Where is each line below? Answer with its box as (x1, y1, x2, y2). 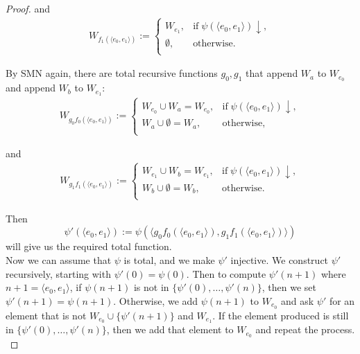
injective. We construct (230, 252, 329, 267)
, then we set (262, 280, 316, 294)
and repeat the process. (255, 322, 355, 337)
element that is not (6, 308, 87, 322)
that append (246, 66, 298, 80)
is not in (133, 280, 169, 294)
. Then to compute (186, 266, 266, 281)
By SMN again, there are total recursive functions (6, 66, 218, 80)
